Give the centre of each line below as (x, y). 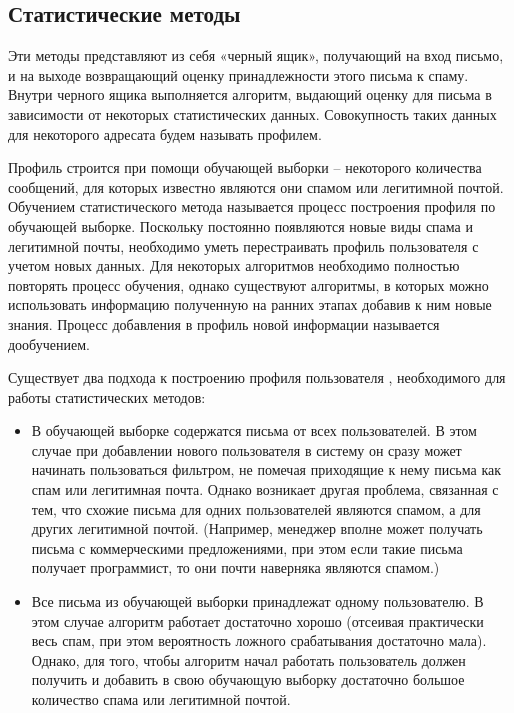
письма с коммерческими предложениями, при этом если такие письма (247, 547)
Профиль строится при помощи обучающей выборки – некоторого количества (245, 167)
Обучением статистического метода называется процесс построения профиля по (252, 206)
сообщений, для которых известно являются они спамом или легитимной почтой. (256, 186)
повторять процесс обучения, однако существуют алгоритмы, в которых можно (248, 284)
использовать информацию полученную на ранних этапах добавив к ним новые (250, 304)
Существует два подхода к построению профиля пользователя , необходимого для (257, 377)
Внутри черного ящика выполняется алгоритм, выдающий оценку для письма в (250, 94)
